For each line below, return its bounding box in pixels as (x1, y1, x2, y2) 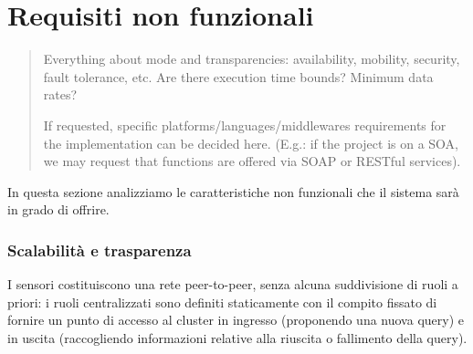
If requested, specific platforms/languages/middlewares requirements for (43, 115, 447, 134)
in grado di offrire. (7, 200, 110, 219)
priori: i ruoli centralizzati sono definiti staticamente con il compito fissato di (7, 292, 437, 311)
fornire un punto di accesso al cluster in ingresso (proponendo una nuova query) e (7, 310, 464, 329)
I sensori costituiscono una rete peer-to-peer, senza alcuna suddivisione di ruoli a (7, 275, 458, 294)
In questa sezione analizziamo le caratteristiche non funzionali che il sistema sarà (7, 182, 459, 201)
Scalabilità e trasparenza (7, 238, 192, 261)
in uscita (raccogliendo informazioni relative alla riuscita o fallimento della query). (7, 328, 468, 347)
